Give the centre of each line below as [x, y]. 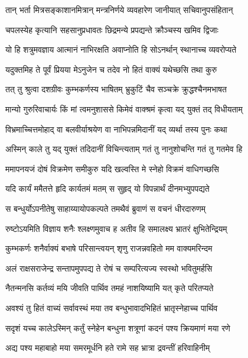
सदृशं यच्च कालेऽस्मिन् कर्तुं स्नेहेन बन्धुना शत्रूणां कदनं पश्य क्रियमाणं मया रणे [118, 328]
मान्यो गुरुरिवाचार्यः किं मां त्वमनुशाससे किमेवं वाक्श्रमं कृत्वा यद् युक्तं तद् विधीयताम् [124, 109]
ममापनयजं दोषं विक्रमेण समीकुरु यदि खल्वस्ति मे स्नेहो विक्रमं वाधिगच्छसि [112, 168]
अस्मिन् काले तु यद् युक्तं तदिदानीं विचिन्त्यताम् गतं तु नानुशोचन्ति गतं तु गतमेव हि [124, 149]
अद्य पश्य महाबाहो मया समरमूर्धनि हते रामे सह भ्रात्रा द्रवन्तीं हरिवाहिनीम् [108, 348]
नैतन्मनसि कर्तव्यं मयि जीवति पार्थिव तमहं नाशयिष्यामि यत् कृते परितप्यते [110, 288]
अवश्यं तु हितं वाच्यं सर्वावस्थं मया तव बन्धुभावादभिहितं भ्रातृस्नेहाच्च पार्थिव [112, 307]
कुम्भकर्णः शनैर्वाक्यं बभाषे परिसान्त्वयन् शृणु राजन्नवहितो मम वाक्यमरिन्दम [109, 248]
